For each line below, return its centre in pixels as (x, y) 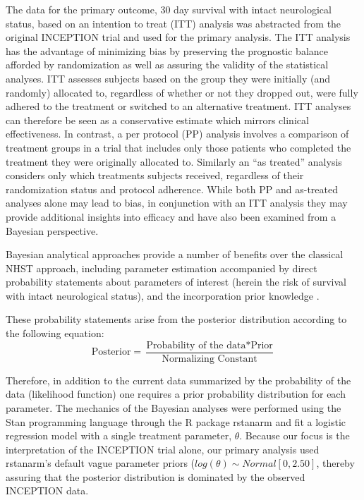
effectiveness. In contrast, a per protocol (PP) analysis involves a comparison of (177, 134)
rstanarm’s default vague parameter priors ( (101, 463)
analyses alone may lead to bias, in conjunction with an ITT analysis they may (177, 203)
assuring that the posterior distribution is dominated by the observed (156, 476)
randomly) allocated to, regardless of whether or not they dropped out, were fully (182, 92)
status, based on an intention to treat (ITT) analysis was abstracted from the (174, 23)
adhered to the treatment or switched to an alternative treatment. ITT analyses (178, 106)
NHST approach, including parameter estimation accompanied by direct (162, 268)
